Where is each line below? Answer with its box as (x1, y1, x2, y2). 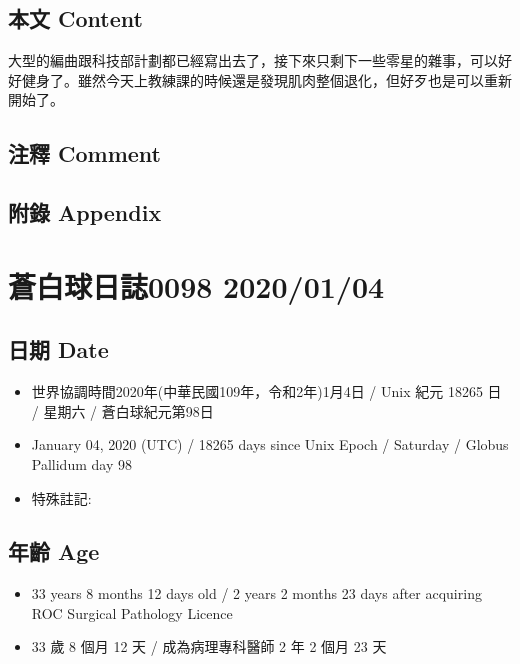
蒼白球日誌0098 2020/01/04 (8, 265, 385, 306)
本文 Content (8, 3, 143, 34)
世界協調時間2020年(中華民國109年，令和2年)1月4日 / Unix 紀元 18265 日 (31, 381, 502, 402)
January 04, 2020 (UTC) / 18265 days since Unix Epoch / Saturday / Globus (31, 434, 509, 455)
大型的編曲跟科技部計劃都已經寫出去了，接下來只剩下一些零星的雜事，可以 (8, 50, 498, 71)
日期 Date (8, 334, 109, 365)
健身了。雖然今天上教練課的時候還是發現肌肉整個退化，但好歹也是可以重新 (21, 69, 512, 90)
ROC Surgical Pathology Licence (31, 602, 233, 623)
